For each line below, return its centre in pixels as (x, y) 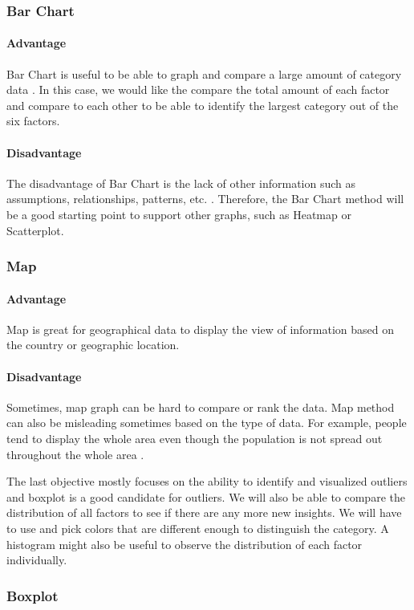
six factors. (33, 121)
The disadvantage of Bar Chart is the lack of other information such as (181, 183)
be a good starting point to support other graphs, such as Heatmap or (179, 214)
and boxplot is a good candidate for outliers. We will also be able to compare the (206, 496)
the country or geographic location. (93, 345)
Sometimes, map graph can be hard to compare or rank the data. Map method (201, 407)
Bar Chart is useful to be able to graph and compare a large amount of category (204, 73)
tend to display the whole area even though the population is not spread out (195, 438)
